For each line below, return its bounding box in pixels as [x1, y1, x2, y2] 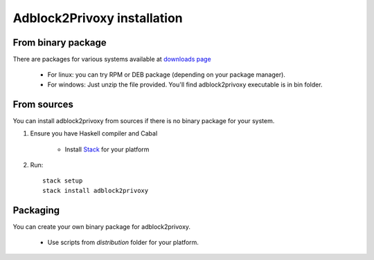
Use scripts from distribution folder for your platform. [47, 239, 199, 246]
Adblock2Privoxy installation [12, 10, 183, 26]
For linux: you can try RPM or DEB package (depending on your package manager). [47, 71, 285, 79]
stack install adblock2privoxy [42, 187, 149, 194]
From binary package [12, 37, 107, 48]
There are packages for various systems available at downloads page [12, 55, 211, 64]
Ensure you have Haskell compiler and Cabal [30, 129, 158, 138]
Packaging [12, 204, 60, 216]
